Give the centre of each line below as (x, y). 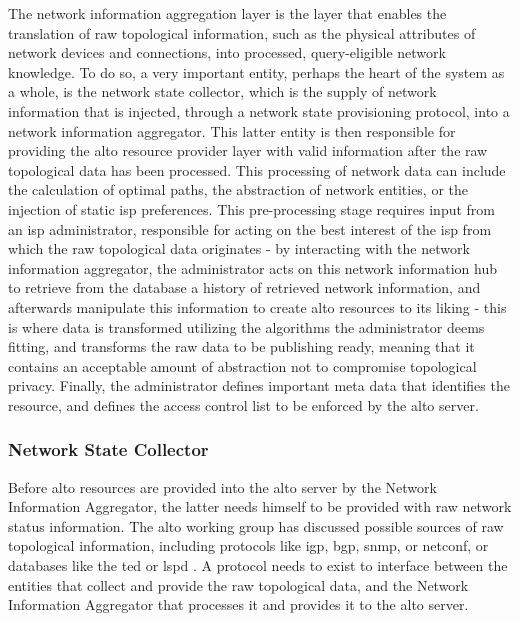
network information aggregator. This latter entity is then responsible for (232, 130)
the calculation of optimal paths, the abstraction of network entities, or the (238, 189)
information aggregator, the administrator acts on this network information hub (253, 267)
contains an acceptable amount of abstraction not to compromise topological (242, 365)
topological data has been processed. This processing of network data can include (257, 169)
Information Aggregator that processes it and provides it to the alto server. (238, 604)
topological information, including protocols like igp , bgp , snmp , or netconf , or (248, 545)
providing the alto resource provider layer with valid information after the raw (248, 150)
